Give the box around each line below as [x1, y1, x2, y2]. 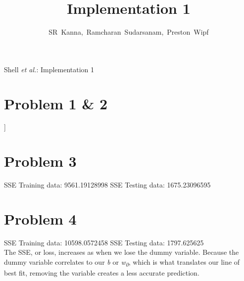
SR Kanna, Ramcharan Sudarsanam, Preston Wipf [49, 27, 209, 37]
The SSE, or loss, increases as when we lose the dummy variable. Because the [4, 247, 239, 257]
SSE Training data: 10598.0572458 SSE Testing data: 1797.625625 [4, 237, 204, 247]
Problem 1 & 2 [4, 93, 108, 113]
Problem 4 [4, 208, 77, 229]
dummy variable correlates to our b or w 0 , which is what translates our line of [4, 257, 240, 268]
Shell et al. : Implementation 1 [4, 64, 95, 74]
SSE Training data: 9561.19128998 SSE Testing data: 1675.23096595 [4, 180, 211, 190]
